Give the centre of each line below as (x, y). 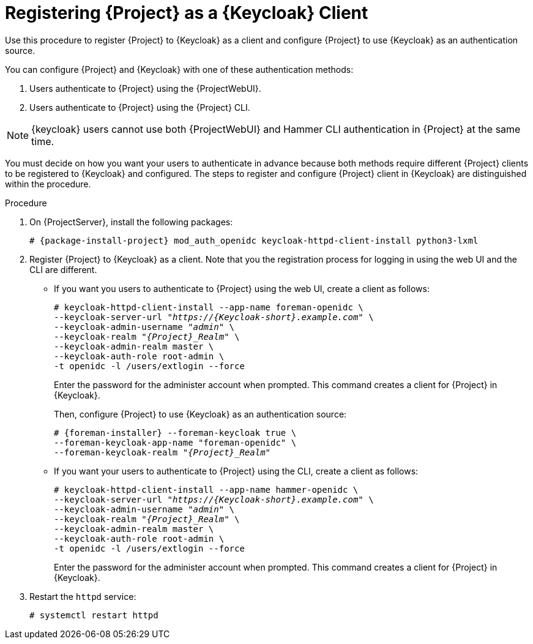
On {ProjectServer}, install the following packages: (131, 222)
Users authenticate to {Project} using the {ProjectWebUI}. (145, 88)
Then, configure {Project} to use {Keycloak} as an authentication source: (200, 414)
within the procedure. (48, 184)
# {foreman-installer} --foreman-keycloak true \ (175, 432)
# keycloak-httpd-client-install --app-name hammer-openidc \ (206, 489)
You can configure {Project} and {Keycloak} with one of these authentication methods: (179, 69)
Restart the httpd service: (83, 596)
